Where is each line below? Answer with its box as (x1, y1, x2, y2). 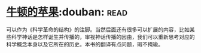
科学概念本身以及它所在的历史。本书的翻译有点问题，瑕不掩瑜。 (6, 41, 163, 48)
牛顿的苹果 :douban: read (6, 5, 127, 19)
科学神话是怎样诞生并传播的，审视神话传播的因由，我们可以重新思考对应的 (11, 33, 195, 40)
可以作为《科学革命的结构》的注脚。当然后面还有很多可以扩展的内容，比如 (6, 26, 190, 33)
